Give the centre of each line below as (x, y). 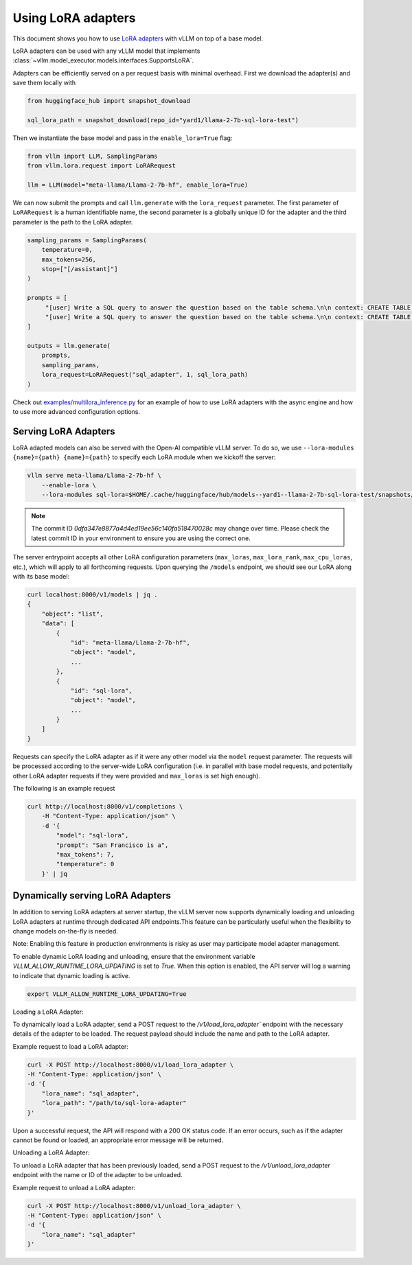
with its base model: (41, 576)
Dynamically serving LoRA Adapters (92, 896)
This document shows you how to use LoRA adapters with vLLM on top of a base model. (138, 38)
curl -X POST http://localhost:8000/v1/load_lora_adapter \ (130, 1065)
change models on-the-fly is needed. (65, 931)
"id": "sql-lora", (102, 690)
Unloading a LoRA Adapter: (51, 1152)
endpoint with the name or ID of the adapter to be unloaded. (98, 1175)
